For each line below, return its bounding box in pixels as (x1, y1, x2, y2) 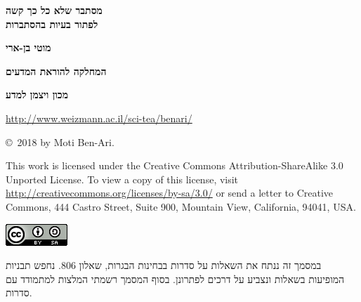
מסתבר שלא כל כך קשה (6, 3, 103, 17)
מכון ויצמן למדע (6, 87, 68, 102)
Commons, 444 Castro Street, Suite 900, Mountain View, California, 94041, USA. (6, 199, 356, 214)
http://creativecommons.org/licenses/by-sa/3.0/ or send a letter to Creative (6, 185, 334, 200)
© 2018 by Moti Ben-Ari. (6, 134, 114, 149)
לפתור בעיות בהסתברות (6, 16, 98, 31)
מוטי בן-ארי (6, 40, 51, 55)
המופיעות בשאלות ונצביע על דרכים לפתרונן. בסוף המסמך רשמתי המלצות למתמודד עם (6, 271, 345, 286)
